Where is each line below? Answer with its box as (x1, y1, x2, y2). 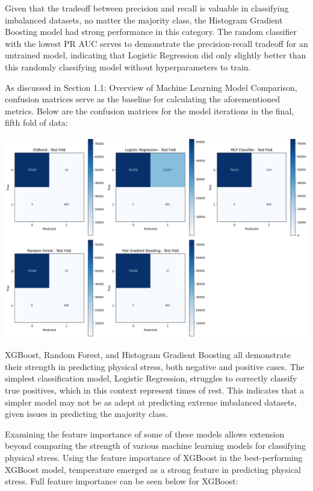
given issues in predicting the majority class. (5, 407, 169, 420)
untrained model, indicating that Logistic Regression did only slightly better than (5, 49, 306, 61)
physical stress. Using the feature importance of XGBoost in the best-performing (5, 451, 303, 463)
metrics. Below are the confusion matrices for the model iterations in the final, (5, 104, 294, 117)
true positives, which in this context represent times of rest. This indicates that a (5, 384, 304, 397)
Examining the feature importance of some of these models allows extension (5, 427, 285, 440)
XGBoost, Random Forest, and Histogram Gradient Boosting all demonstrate (5, 348, 291, 361)
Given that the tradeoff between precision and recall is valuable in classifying (5, 2, 289, 14)
